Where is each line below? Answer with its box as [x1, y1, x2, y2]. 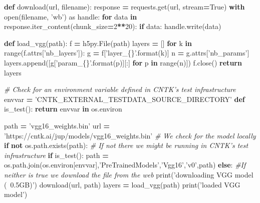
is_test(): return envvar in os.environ [4, 103, 122, 114]
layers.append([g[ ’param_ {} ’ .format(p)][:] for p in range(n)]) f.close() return [4, 57, 242, 67]
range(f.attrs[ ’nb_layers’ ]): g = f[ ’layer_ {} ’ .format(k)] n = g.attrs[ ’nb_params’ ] [4, 47, 249, 58]
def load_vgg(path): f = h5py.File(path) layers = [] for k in [4, 37, 192, 48]
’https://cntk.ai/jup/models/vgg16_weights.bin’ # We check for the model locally [4, 130, 256, 140]
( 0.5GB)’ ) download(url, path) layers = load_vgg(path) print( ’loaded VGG [4, 179, 240, 189]
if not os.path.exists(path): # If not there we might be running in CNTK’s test [4, 140, 248, 150]
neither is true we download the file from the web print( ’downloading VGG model [4, 169, 253, 179]
